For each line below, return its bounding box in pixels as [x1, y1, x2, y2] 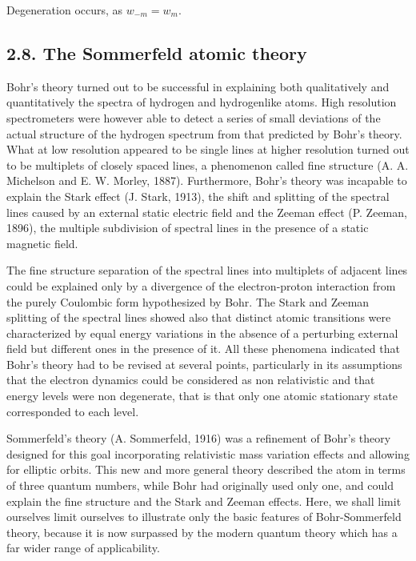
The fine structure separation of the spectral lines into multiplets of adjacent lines [6, 262, 408, 278]
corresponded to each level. [6, 403, 139, 419]
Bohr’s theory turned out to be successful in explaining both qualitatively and [6, 78, 390, 94]
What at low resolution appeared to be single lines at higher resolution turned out [6, 141, 410, 158]
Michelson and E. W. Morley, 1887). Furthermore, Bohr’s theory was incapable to [6, 172, 407, 189]
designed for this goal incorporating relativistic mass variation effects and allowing [6, 445, 410, 462]
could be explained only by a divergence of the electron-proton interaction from [6, 277, 396, 294]
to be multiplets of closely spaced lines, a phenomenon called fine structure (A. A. [6, 156, 409, 173]
